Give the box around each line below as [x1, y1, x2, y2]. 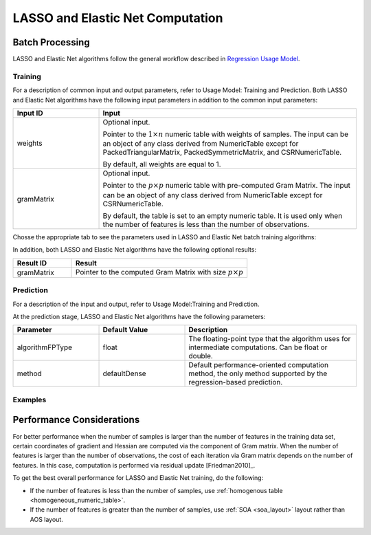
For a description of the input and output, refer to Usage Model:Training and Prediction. [12, 300, 260, 308]
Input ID [16, 108, 43, 118]
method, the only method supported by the [188, 369, 328, 378]
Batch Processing [12, 36, 90, 48]
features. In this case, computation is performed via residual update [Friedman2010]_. [12, 461, 256, 469]
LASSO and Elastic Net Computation [12, 10, 223, 25]
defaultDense [102, 369, 147, 378]
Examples [12, 395, 47, 404]
